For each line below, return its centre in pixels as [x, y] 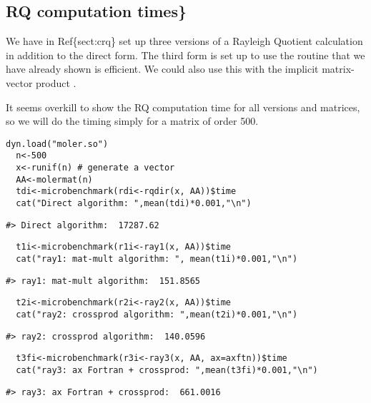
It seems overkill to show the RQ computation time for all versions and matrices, [183, 107]
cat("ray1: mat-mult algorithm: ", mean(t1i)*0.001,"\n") [157, 259]
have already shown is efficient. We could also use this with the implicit [162, 69]
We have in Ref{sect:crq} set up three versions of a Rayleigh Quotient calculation [184, 41]
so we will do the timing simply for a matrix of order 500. [132, 121]
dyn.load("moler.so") [57, 144]
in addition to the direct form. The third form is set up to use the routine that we [185, 55]
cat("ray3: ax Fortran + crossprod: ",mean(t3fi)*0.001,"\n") [167, 370]
